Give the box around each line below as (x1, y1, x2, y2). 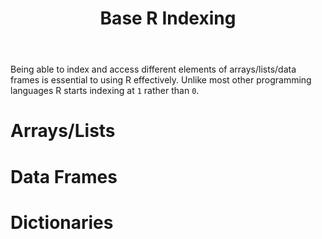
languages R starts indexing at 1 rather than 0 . (10, 85, 200, 97)
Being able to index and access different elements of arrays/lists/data (10, 63, 297, 76)
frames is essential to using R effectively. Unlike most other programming (10, 74, 312, 86)
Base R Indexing (99, 7, 237, 30)
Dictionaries (10, 211, 114, 234)
